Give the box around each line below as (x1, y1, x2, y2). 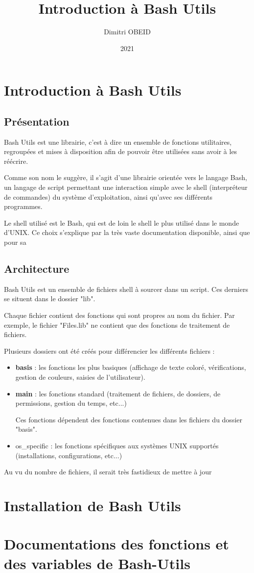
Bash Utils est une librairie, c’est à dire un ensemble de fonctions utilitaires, (4, 136, 232, 147)
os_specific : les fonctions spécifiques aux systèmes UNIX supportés (15, 440, 219, 450)
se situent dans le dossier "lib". (4, 293, 95, 304)
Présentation (4, 113, 69, 129)
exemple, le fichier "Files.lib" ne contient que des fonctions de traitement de (4, 319, 230, 330)
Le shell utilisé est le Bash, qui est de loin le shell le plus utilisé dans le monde (4, 217, 239, 228)
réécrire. (4, 156, 28, 166)
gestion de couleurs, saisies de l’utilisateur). (15, 372, 145, 382)
